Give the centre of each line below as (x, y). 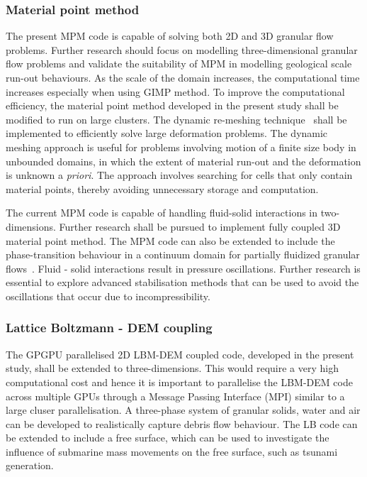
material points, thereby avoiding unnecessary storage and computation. (162, 188)
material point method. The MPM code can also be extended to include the (170, 240)
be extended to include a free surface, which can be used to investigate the (168, 438)
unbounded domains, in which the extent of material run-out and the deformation (183, 161)
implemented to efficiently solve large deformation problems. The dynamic (167, 133)
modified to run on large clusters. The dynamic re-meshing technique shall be (176, 119)
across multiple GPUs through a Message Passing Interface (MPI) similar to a (175, 396)
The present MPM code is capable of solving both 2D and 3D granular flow (170, 36)
